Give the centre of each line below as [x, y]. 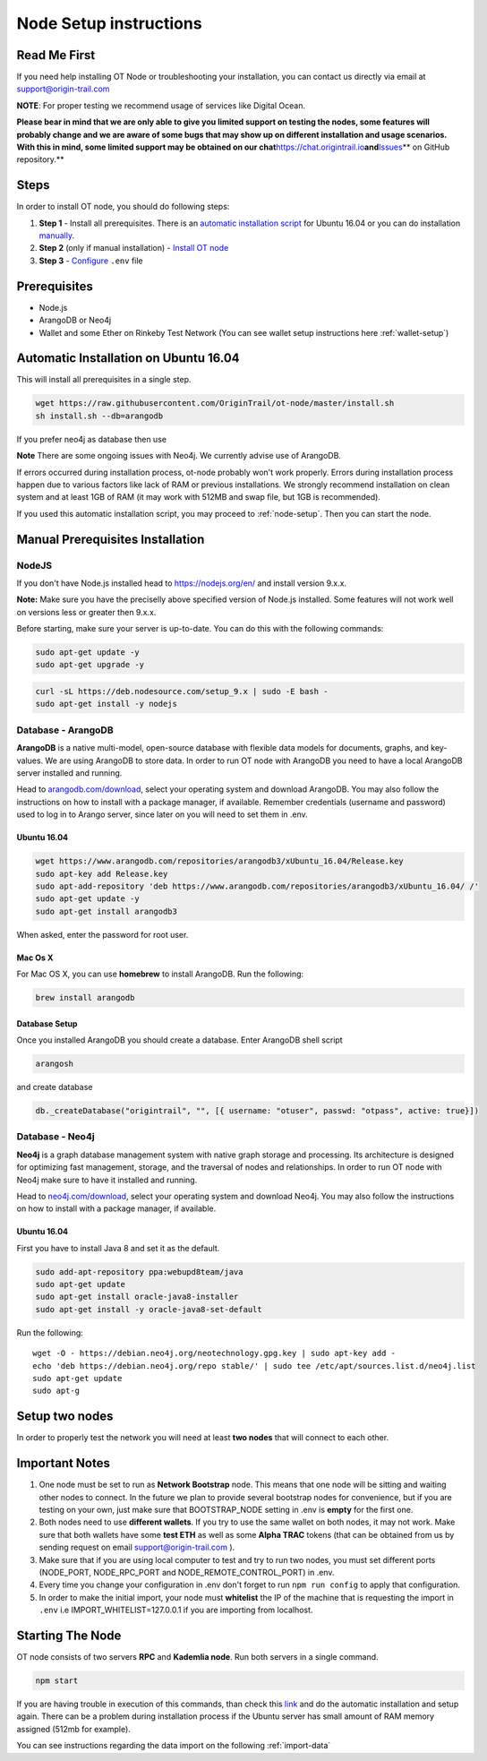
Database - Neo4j [56, 1137]
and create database [55, 1087]
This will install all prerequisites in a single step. [104, 380]
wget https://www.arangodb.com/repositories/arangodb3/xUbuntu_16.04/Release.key [220, 861]
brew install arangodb [85, 998]
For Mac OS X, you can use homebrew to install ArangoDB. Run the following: [160, 974]
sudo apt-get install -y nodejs [107, 704]
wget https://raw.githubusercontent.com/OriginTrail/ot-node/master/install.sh [215, 404]
